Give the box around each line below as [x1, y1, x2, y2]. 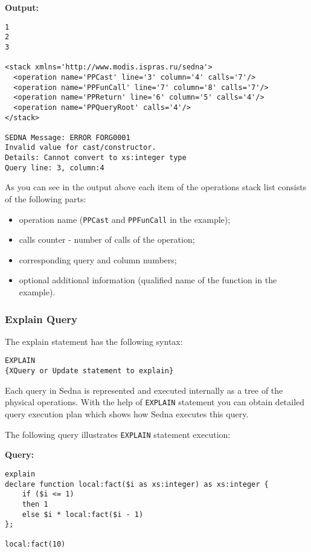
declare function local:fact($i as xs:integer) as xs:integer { [5, 480, 269, 489]
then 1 [22, 499, 48, 509]
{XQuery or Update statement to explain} [5, 367, 174, 376]
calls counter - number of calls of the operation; [19, 233, 195, 246]
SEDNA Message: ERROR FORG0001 [5, 133, 130, 142]
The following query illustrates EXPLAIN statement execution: [5, 428, 231, 440]
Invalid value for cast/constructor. [5, 143, 156, 152]
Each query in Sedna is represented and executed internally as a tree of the [5, 384, 283, 396]
